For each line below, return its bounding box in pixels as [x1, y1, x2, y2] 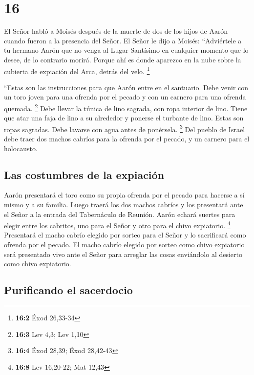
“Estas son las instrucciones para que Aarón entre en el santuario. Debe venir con [4, 82, 249, 92]
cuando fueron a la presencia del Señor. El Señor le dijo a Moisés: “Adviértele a [4, 35, 242, 45]
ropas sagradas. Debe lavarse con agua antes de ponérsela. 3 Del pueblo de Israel [4, 122, 245, 134]
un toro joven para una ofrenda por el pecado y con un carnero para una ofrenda [4, 92, 246, 102]
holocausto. [4, 143, 38, 153]
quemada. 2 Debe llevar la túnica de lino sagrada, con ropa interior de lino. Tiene [4, 101, 248, 113]
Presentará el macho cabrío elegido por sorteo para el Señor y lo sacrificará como [4, 230, 246, 240]
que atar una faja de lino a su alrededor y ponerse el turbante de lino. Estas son [4, 113, 244, 123]
